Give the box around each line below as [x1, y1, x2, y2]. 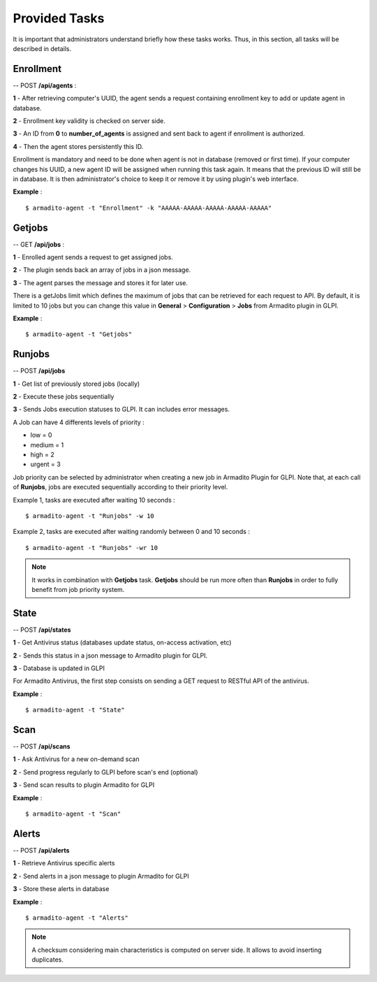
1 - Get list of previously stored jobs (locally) [13, 380, 140, 388]
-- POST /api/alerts [13, 846, 70, 854]
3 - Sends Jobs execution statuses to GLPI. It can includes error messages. [13, 405, 230, 414]
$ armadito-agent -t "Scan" [25, 810, 121, 818]
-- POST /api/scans [13, 742, 71, 751]
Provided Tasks [13, 10, 105, 26]
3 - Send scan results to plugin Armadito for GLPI [13, 781, 155, 789]
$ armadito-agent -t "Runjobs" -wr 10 [25, 544, 158, 551]
